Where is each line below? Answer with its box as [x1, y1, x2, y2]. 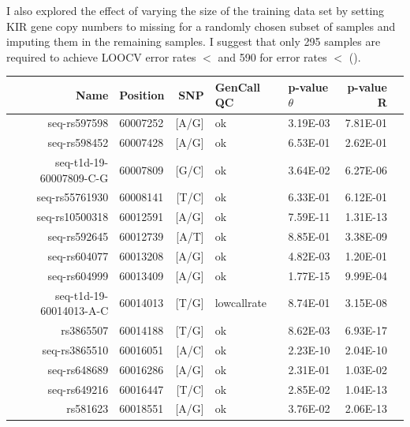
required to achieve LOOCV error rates [6, 48, 196, 65]
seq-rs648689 [47, 361, 109, 377]
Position [119, 86, 165, 103]
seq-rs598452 [47, 134, 109, 151]
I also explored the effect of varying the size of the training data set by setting [6, 2, 385, 18]
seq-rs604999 [47, 267, 109, 283]
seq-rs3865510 [42, 341, 109, 358]
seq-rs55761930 [36, 189, 109, 205]
